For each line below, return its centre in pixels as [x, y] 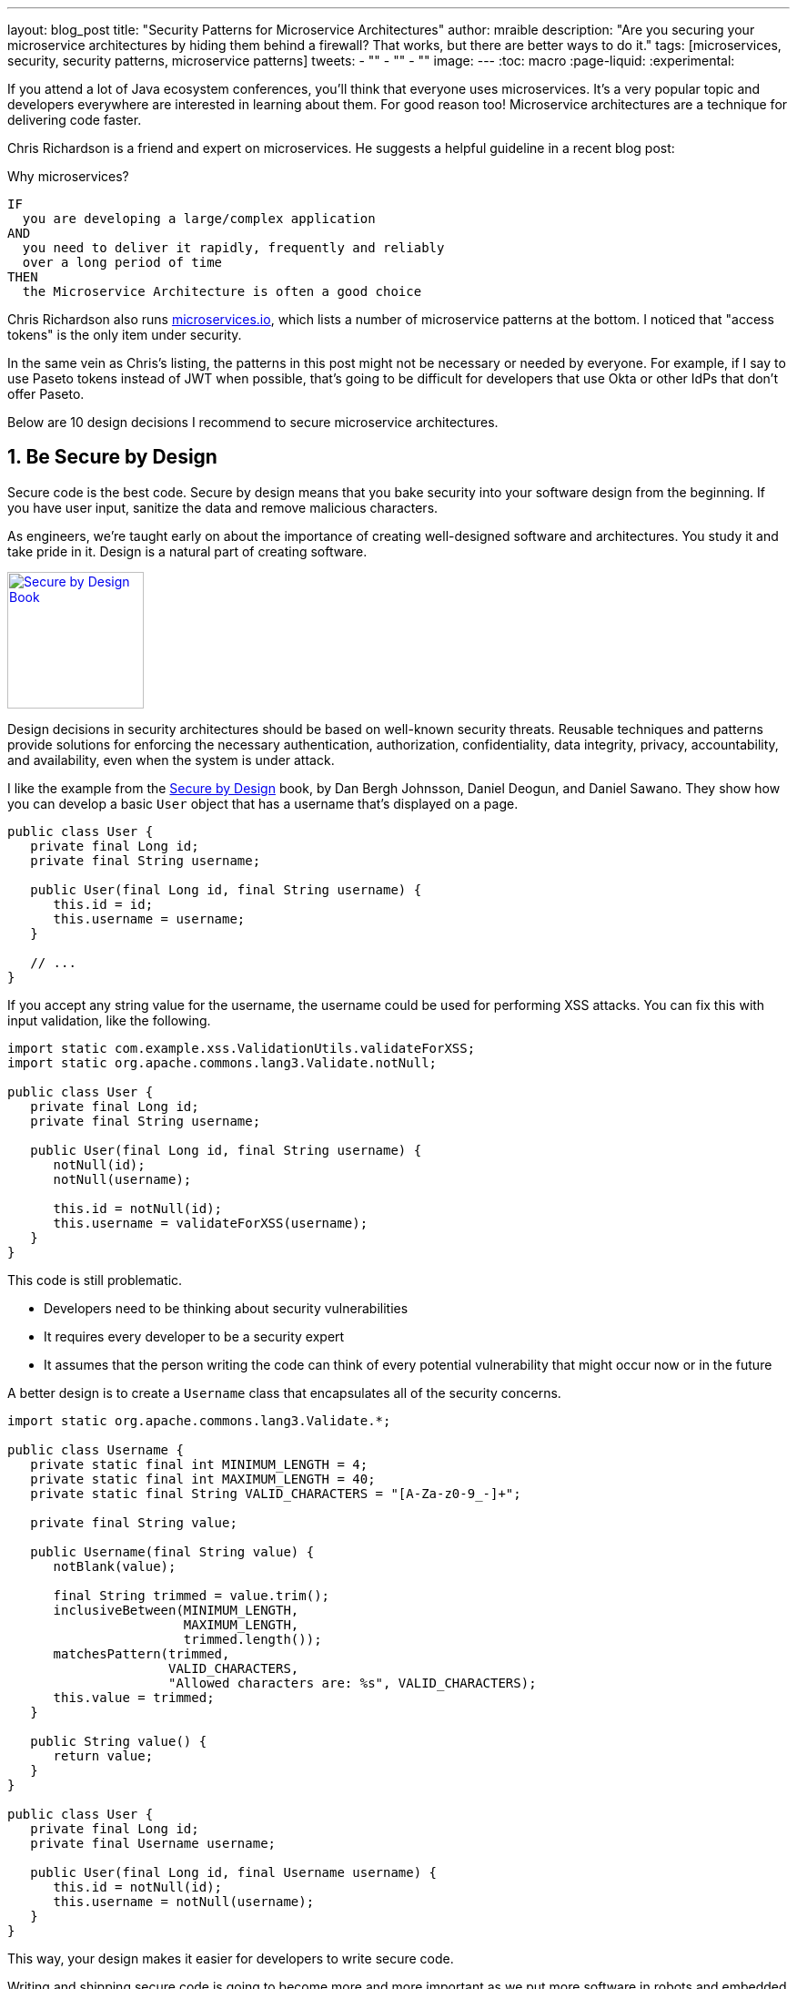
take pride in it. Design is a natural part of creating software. [187, 551]
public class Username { [96, 1449]
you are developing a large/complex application [199, 219]
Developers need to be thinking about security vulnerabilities [226, 1308]
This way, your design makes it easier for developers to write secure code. [231, 1958]
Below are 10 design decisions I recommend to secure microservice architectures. [253, 422]
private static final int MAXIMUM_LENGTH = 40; [203, 1479]
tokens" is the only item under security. [125, 335]
